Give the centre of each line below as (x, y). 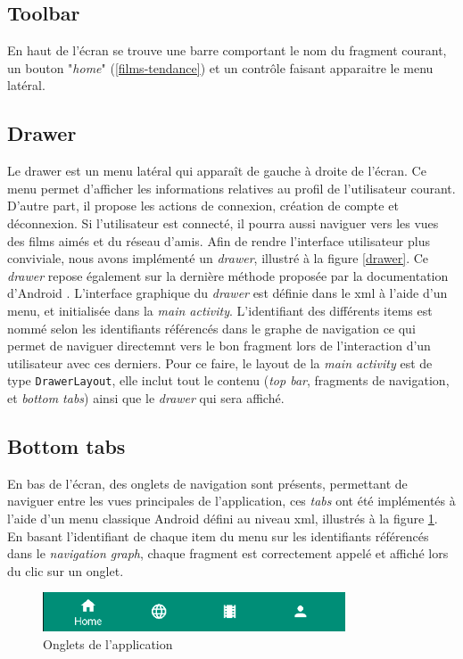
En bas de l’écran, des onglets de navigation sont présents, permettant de (207, 483)
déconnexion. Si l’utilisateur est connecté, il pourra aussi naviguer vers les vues (223, 222)
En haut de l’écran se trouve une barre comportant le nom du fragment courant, (227, 50)
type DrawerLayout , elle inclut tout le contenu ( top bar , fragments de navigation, (228, 380)
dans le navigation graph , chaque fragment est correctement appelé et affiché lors (228, 553)
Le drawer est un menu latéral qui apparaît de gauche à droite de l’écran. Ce (217, 171)
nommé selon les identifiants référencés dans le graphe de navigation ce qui (211, 328)
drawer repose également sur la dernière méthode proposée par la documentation (228, 275)
